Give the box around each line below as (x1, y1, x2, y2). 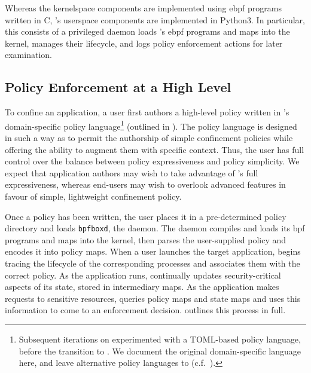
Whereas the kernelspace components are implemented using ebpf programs (5, 2, 282, 14)
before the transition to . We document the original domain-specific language (19, 344, 301, 357)
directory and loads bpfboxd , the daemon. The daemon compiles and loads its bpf (5, 222, 305, 234)
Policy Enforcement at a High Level (5, 78, 231, 96)
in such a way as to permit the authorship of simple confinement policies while (5, 132, 293, 144)
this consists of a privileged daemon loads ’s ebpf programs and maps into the (5, 25, 290, 38)
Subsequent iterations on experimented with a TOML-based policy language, (19, 332, 301, 345)
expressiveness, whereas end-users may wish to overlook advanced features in (5, 178, 286, 191)
